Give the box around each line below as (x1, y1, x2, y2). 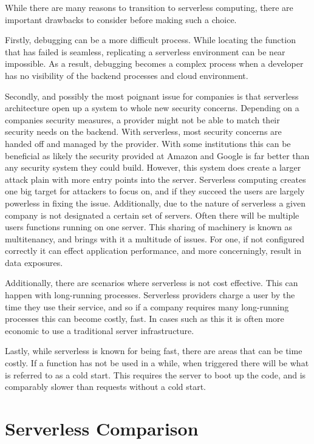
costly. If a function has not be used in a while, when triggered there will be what (5, 357, 309, 369)
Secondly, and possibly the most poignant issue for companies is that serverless (5, 89, 299, 102)
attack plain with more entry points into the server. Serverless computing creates (5, 172, 306, 185)
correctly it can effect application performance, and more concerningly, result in (5, 244, 302, 257)
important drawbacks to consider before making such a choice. (5, 13, 237, 26)
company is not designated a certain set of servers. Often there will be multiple (5, 208, 299, 221)
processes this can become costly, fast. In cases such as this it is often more (5, 312, 284, 325)
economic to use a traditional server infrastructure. (5, 324, 194, 336)
